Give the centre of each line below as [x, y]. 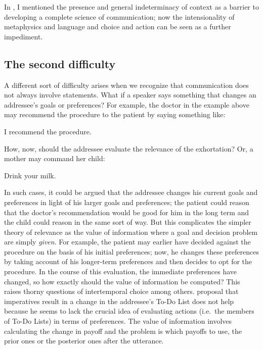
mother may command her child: [55, 158]
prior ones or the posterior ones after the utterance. [84, 341]
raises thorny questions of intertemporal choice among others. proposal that [121, 291]
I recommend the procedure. [48, 131]
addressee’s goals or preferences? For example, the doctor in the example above [127, 104]
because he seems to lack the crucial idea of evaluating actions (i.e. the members [129, 311]
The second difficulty [60, 63]
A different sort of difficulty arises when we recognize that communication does [126, 85]
